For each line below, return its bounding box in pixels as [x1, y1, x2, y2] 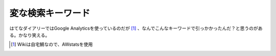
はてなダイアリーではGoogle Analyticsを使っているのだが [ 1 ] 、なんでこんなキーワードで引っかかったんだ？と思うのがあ [9, 25, 263, 31]
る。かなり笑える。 [9, 32, 50, 38]
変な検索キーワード [9, 8, 90, 19]
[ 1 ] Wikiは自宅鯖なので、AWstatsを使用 [11, 41, 93, 47]
